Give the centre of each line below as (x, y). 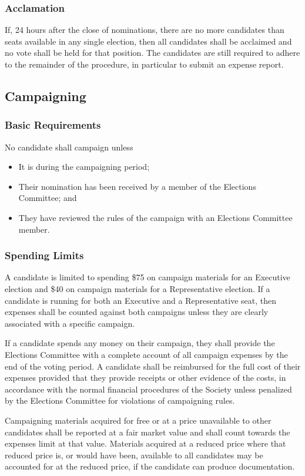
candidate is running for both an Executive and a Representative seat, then (140, 300)
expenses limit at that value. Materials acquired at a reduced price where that (145, 443)
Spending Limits (44, 255)
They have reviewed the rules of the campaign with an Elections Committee (155, 217)
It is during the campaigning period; (84, 167)
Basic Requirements (53, 125)
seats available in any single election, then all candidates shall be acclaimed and (148, 41)
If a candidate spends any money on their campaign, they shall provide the (140, 343)
